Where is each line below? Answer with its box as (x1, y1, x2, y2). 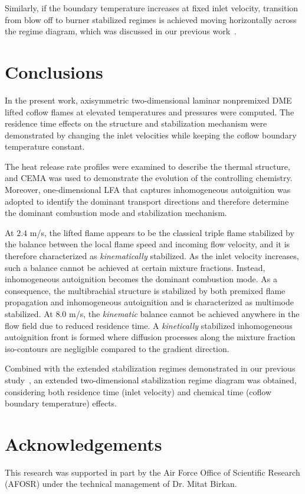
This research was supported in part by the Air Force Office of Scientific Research (5, 466, 300, 478)
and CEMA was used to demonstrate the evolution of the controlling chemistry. (5, 172, 293, 184)
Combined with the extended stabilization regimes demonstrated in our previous (5, 362, 296, 374)
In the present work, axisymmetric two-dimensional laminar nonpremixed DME (5, 93, 292, 106)
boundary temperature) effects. (5, 397, 117, 409)
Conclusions (5, 59, 103, 83)
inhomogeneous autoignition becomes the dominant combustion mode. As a (5, 273, 277, 285)
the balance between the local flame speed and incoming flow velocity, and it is (5, 238, 290, 250)
